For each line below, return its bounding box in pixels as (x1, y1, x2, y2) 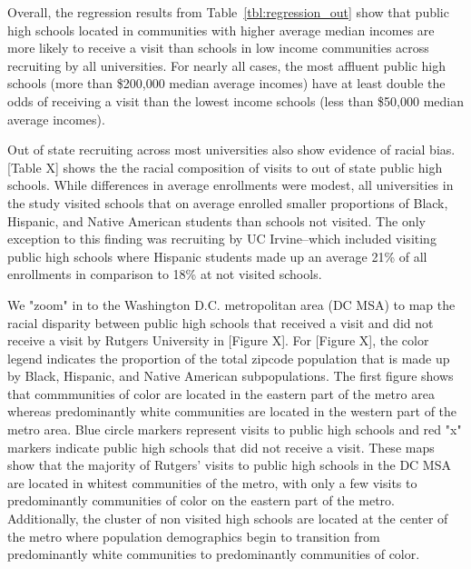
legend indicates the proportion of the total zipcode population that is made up (7, 348, 450, 367)
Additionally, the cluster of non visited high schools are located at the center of (7, 509, 448, 528)
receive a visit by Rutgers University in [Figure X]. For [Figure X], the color (7, 331, 429, 350)
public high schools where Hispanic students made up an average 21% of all (7, 246, 427, 265)
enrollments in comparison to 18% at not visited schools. (7, 265, 322, 284)
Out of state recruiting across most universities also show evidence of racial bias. (7, 140, 456, 159)
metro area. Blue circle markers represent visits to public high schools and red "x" (7, 420, 462, 439)
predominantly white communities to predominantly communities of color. (7, 544, 420, 564)
